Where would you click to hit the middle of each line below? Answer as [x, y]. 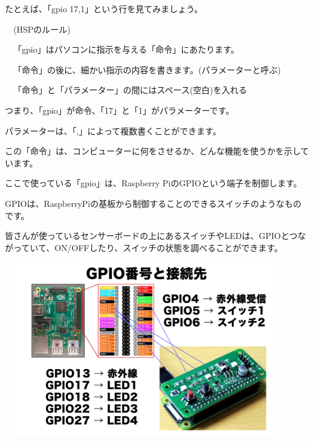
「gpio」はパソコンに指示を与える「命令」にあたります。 [126, 49]
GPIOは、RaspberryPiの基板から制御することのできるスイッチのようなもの [153, 203]
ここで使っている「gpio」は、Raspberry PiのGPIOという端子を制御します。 [153, 183]
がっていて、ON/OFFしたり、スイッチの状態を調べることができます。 [144, 247]
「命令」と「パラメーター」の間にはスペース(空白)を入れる [130, 90]
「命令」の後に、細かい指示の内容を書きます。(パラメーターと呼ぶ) [147, 69]
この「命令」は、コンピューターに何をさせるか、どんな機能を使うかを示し [153, 151]
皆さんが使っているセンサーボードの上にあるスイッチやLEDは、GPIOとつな [156, 236]
